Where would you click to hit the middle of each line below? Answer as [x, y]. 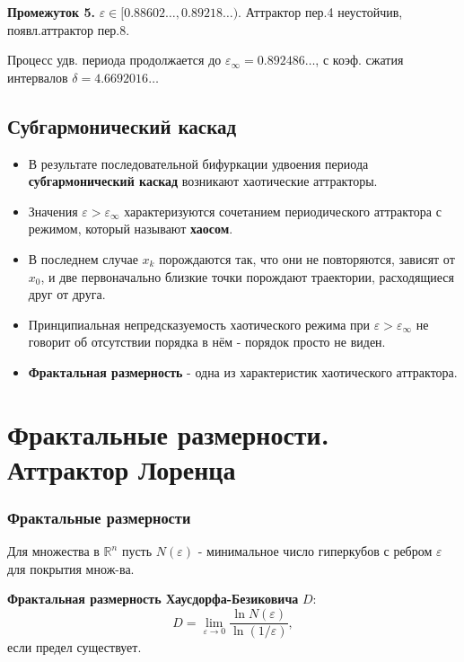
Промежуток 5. [51, 12]
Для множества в [53, 551]
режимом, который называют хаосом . [131, 229]
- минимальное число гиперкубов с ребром [315, 551]
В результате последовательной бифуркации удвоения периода [198, 163]
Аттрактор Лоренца [122, 468]
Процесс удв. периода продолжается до [114, 60]
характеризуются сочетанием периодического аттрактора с [283, 211]
